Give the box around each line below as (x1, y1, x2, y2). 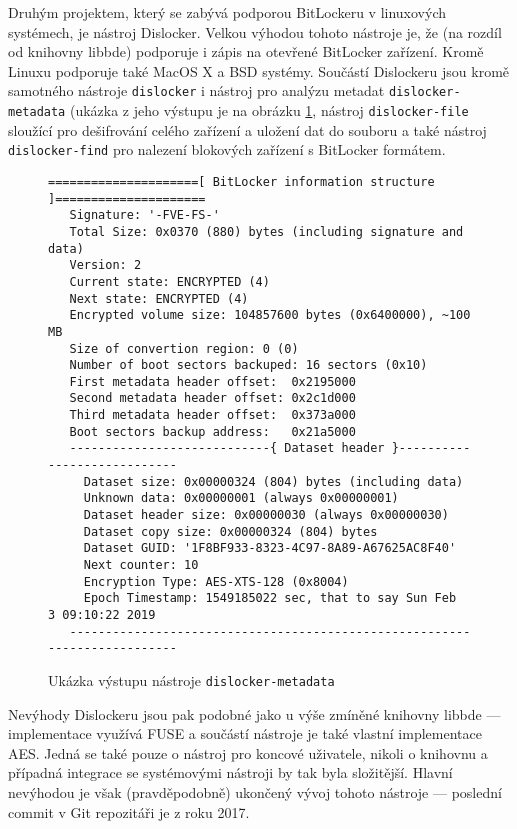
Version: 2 (69, 258, 142, 273)
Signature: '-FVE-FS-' (69, 208, 220, 223)
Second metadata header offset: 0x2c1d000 (69, 391, 356, 406)
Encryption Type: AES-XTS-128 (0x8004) (83, 574, 349, 589)
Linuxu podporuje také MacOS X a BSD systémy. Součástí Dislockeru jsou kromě (8, 60, 510, 81)
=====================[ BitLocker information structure (48, 174, 435, 189)
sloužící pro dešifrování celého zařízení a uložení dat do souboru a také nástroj (8, 119, 487, 140)
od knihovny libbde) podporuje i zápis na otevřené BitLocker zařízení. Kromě (8, 41, 484, 62)
